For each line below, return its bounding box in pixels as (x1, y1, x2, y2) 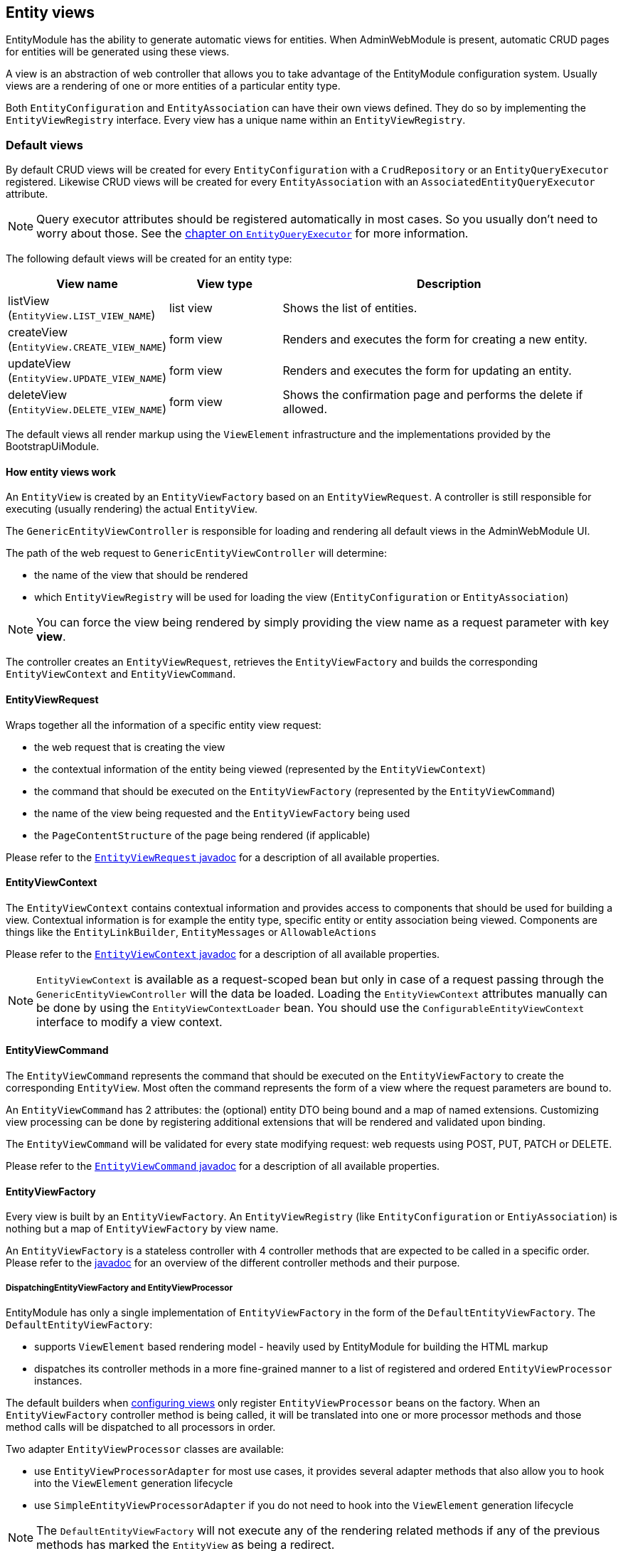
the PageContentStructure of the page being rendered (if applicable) (34, 828, 371, 841)
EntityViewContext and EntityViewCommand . (6, 668, 236, 681)
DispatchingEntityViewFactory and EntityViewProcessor (6, 1282, 233, 1293)
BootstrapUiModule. (6, 440, 100, 453)
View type (196, 277, 252, 292)
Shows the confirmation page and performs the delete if (282, 388, 583, 403)
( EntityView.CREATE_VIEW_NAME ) (8, 339, 167, 354)
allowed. (282, 402, 327, 417)
